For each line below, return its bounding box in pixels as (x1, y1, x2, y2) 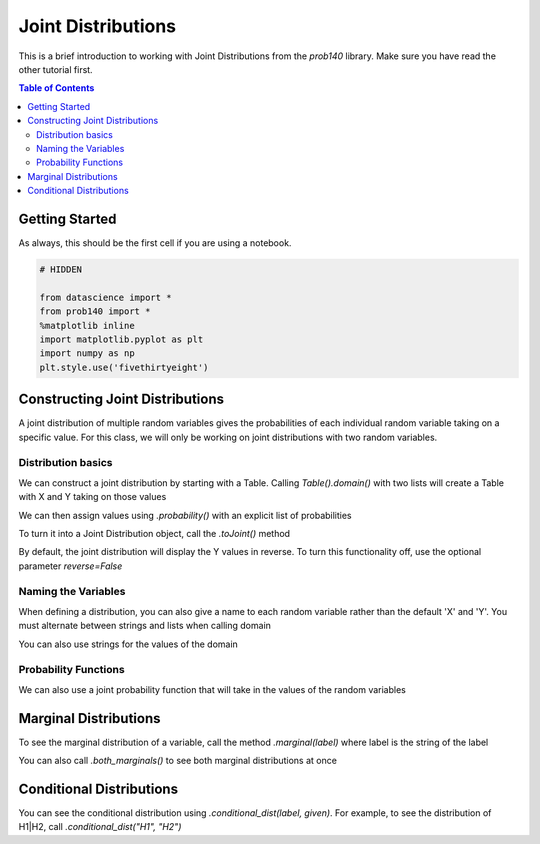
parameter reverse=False (18, 560, 123, 572)
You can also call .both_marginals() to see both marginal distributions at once (18, 755, 337, 767)
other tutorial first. (18, 63, 94, 75)
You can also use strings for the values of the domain (18, 638, 239, 650)
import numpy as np (39, 348, 135, 359)
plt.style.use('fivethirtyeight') (39, 361, 209, 373)
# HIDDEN (39, 263, 83, 275)
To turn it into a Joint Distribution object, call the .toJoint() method (18, 527, 290, 539)
